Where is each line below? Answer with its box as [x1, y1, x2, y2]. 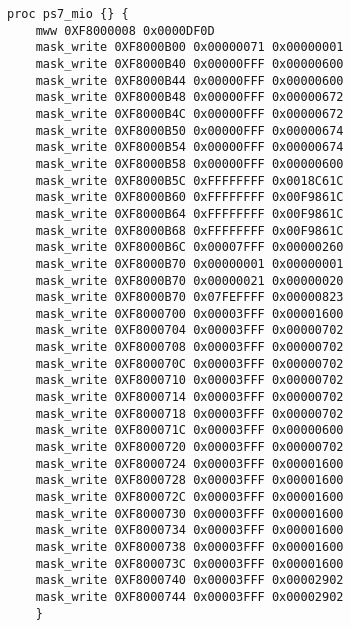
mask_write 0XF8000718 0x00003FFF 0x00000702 [35, 406, 344, 421]
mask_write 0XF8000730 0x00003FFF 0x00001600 [35, 506, 344, 521]
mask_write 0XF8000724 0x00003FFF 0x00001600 [35, 456, 344, 471]
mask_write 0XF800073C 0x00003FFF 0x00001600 [35, 556, 344, 571]
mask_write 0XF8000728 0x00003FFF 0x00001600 [35, 473, 344, 488]
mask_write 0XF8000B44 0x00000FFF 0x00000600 [35, 73, 344, 88]
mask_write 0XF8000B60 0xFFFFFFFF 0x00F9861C [35, 190, 344, 205]
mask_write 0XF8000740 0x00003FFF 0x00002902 [35, 573, 344, 588]
